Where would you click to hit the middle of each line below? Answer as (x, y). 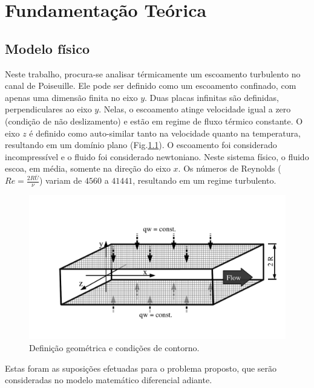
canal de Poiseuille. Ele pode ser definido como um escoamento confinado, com (151, 86)
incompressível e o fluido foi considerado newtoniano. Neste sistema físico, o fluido (157, 156)
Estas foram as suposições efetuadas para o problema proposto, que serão (141, 368)
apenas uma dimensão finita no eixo (71, 97)
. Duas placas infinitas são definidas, (212, 97)
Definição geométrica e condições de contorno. (114, 347)
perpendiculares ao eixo (48, 109)
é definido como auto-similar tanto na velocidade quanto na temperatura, (165, 133)
